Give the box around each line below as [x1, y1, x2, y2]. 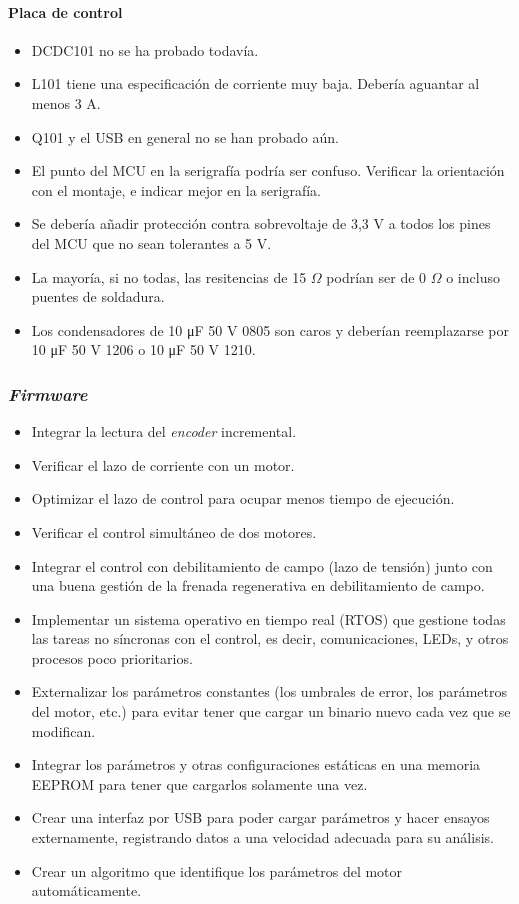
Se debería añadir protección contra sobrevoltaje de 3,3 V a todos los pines [31, 213, 491, 234]
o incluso [446, 266, 500, 287]
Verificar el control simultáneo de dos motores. [31, 521, 317, 542]
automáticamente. [31, 880, 142, 901]
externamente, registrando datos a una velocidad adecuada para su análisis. [31, 827, 494, 848]
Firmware [8, 381, 88, 406]
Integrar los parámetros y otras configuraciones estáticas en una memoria [31, 754, 481, 775]
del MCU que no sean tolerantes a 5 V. [31, 232, 272, 253]
